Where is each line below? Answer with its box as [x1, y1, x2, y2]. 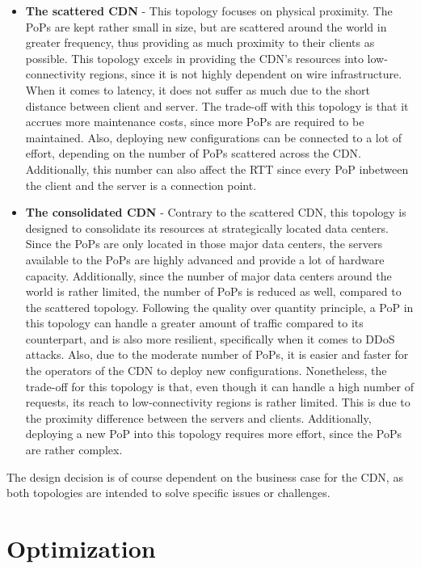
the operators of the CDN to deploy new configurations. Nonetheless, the [25, 362, 387, 379]
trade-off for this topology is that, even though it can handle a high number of [25, 377, 414, 394]
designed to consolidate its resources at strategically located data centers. [25, 219, 389, 236]
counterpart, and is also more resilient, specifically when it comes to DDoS [25, 330, 395, 347]
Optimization [6, 532, 156, 564]
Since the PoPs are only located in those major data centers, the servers [25, 235, 382, 252]
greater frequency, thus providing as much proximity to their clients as [25, 34, 375, 51]
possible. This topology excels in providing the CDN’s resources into [25, 49, 364, 66]
